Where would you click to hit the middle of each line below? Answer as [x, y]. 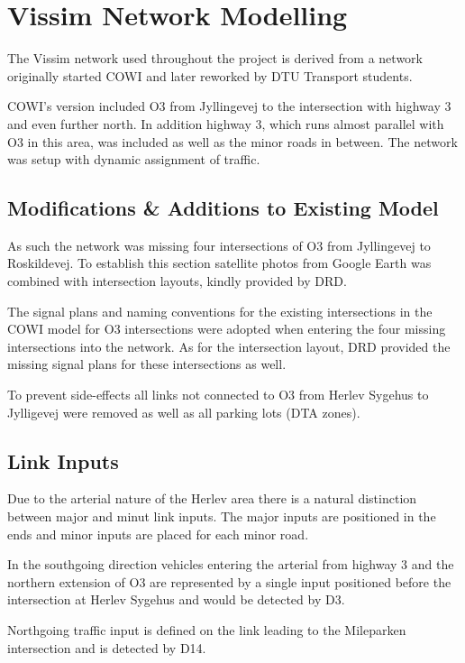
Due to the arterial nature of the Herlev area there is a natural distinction [212, 498]
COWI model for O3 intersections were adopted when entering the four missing [227, 329]
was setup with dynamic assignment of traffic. [134, 159]
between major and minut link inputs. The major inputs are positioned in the [222, 516]
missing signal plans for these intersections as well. [147, 364]
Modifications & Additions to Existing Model [223, 208]
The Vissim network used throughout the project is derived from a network [215, 58]
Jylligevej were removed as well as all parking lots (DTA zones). [184, 412]
